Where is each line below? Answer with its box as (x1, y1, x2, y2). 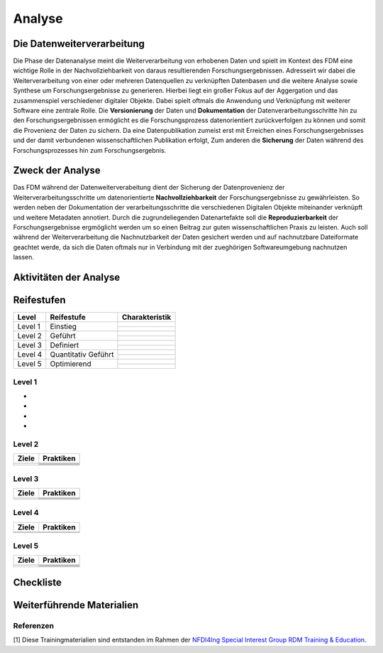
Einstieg (50, 322, 77, 332)
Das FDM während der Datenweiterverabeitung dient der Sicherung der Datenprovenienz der (13, 183, 285, 192)
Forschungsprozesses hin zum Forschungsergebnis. (13, 146, 167, 154)
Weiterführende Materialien (13, 599, 138, 611)
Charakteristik (121, 313, 172, 323)
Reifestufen (13, 294, 67, 306)
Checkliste (13, 576, 62, 588)
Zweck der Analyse (13, 164, 101, 177)
